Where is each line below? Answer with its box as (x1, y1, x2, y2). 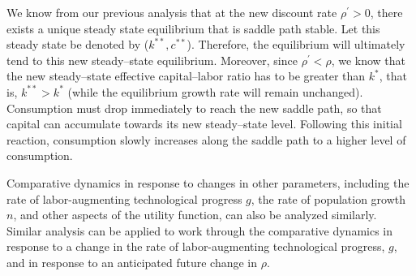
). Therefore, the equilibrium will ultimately (187, 36, 405, 53)
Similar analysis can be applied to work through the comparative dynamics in (6, 222, 393, 239)
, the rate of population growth (251, 190, 406, 207)
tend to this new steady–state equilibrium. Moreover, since (6, 51, 298, 68)
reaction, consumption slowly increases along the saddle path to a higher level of (6, 131, 406, 148)
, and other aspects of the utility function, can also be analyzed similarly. (13, 206, 377, 223)
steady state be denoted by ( (6, 36, 149, 53)
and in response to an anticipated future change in (6, 253, 258, 270)
